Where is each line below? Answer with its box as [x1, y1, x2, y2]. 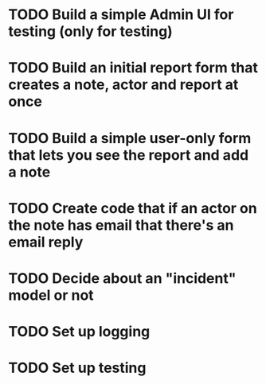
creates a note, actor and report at [8, 76, 239, 94]
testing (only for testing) [8, 22, 173, 41]
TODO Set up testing [8, 359, 147, 377]
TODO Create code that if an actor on [8, 199, 257, 217]
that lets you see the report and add [8, 145, 249, 164]
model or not [8, 286, 94, 304]
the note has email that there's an [8, 216, 234, 234]
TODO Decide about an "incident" [8, 269, 237, 287]
